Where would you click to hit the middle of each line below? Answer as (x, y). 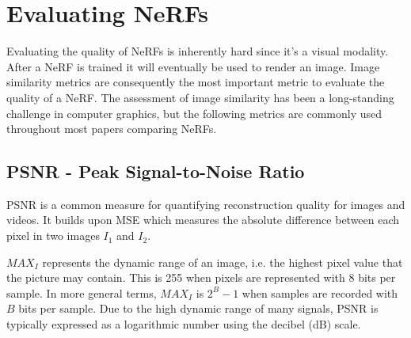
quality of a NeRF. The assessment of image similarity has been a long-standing (200, 97)
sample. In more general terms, (82, 292)
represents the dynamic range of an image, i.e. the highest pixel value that (223, 262)
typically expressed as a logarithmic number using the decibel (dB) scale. (184, 324)
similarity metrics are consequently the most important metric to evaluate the (196, 82)
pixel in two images (53, 235)
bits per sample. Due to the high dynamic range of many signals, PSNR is (198, 308)
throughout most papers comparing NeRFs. (112, 129)
